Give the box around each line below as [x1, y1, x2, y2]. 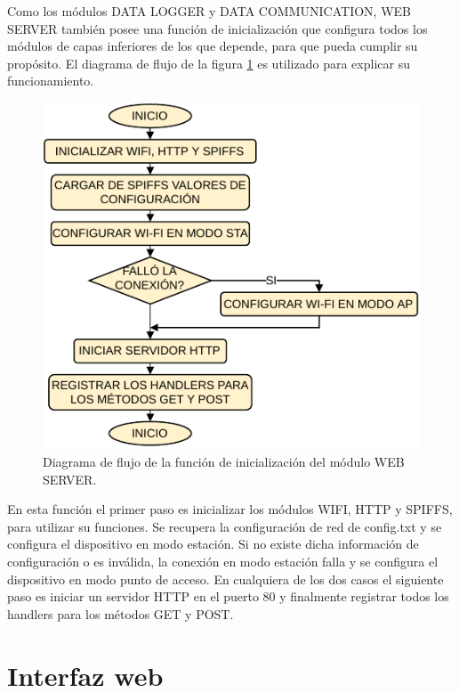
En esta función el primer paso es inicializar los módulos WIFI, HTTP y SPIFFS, [7, 500, 453, 518]
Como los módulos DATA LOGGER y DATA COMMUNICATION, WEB [7, 2, 411, 20]
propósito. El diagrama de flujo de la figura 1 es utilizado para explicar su [7, 53, 410, 72]
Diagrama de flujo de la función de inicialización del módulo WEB [43, 452, 405, 471]
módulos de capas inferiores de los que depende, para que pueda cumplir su [7, 37, 418, 55]
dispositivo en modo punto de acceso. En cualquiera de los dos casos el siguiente [7, 569, 444, 588]
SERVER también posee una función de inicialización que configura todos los [7, 19, 428, 37]
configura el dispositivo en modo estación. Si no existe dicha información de [7, 534, 419, 553]
